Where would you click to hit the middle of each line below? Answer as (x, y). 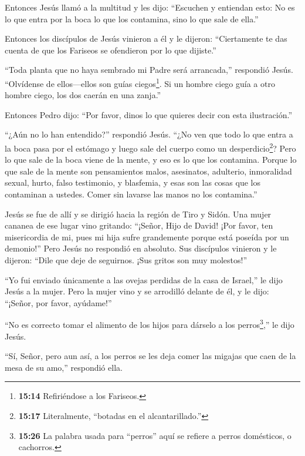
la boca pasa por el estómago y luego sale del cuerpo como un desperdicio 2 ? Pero (150, 147)
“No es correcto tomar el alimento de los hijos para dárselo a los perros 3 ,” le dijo (150, 324)
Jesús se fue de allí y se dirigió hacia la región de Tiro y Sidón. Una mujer (138, 214)
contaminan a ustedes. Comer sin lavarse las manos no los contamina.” (131, 194)
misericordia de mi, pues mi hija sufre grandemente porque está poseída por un (147, 237)
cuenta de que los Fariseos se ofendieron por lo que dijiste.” (111, 50)
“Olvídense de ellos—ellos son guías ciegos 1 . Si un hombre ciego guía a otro (140, 82)
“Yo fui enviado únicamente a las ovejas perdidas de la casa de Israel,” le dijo (144, 279)
